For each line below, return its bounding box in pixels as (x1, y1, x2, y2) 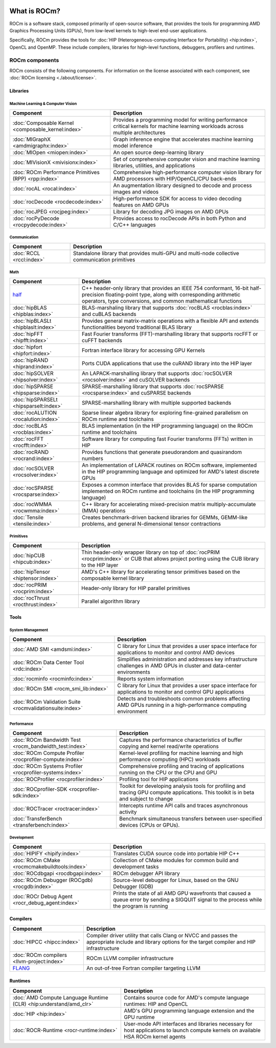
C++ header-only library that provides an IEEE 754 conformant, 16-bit (82, 284, 249, 291)
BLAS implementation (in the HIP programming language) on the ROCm (82, 422, 253, 429)
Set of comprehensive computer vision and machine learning (113, 155, 260, 162)
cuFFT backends (82, 337, 123, 344)
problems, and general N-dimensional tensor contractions (82, 520, 221, 527)
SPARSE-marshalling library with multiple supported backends (82, 399, 232, 406)
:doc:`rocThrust (12, 594, 50, 601)
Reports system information (117, 675, 184, 682)
